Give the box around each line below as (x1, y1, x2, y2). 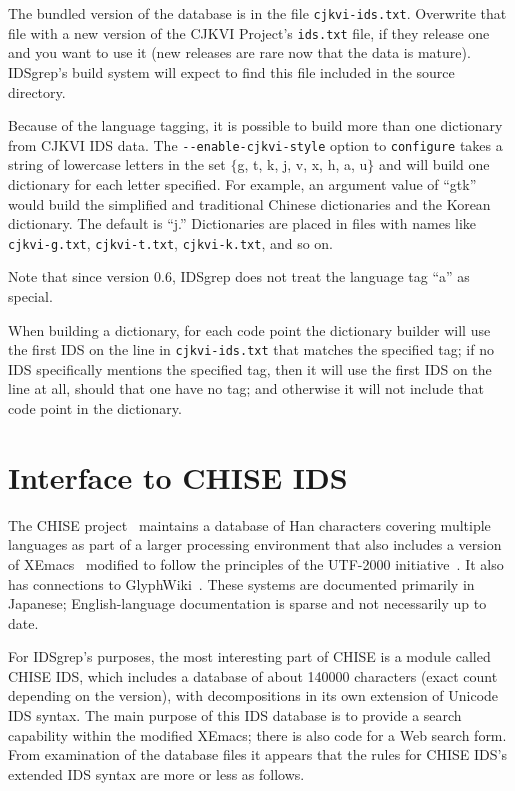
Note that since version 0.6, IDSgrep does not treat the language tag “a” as (8, 266, 470, 287)
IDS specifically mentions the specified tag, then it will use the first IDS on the (8, 358, 492, 379)
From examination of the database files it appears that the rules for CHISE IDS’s (8, 744, 507, 765)
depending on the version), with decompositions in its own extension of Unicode (8, 685, 499, 706)
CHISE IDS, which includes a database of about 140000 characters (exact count (8, 665, 498, 686)
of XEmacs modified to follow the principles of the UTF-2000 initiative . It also (8, 553, 504, 574)
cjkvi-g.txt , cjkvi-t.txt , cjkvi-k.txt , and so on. (8, 232, 334, 253)
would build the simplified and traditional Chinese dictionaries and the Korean (8, 193, 491, 214)
